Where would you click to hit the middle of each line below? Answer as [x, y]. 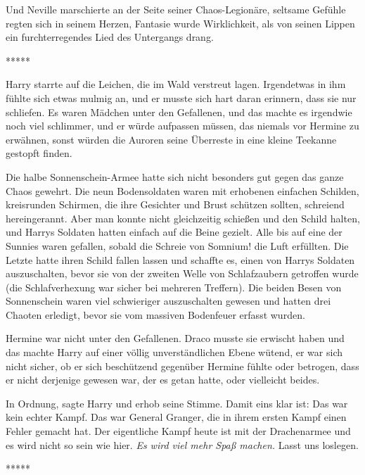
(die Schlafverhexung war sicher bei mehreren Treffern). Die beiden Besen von [174, 287]
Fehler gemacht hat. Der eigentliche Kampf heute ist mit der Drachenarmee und [178, 431]
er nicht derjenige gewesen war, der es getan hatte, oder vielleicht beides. [163, 380]
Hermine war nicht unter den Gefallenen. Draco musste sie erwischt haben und [175, 338]
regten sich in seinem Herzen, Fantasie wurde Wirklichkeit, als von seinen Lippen [180, 23]
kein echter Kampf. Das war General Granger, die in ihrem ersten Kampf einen [176, 417]
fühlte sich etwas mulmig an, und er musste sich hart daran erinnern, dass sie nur [181, 97]
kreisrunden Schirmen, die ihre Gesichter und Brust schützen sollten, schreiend [175, 204]
